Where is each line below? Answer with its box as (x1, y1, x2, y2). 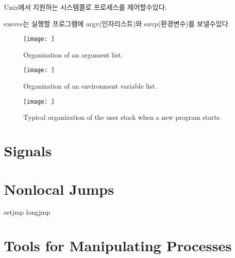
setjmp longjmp (4, 207, 50, 217)
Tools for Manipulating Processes (4, 236, 232, 256)
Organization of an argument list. (23, 49, 123, 59)
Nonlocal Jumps (4, 179, 114, 199)
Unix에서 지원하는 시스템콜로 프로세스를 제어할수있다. (4, 2, 167, 12)
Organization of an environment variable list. (23, 81, 157, 91)
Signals (4, 141, 52, 161)
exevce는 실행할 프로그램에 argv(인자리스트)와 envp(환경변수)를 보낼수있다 (4, 18, 229, 28)
